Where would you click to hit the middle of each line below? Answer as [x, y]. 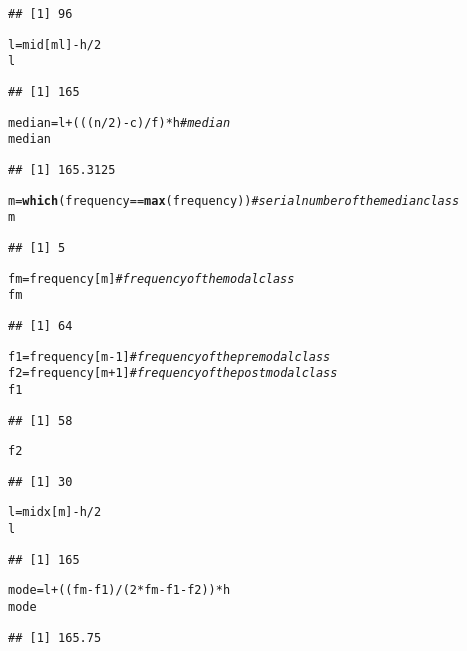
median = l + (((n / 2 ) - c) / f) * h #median [119, 122]
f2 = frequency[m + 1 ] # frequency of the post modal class [173, 373]
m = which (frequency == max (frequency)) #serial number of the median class [234, 200]
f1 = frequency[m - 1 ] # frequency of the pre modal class [169, 356]
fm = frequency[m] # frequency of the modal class [151, 278]
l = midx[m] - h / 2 [55, 512]
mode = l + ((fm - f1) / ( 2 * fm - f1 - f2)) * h [119, 590]
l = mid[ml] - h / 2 [55, 44]
